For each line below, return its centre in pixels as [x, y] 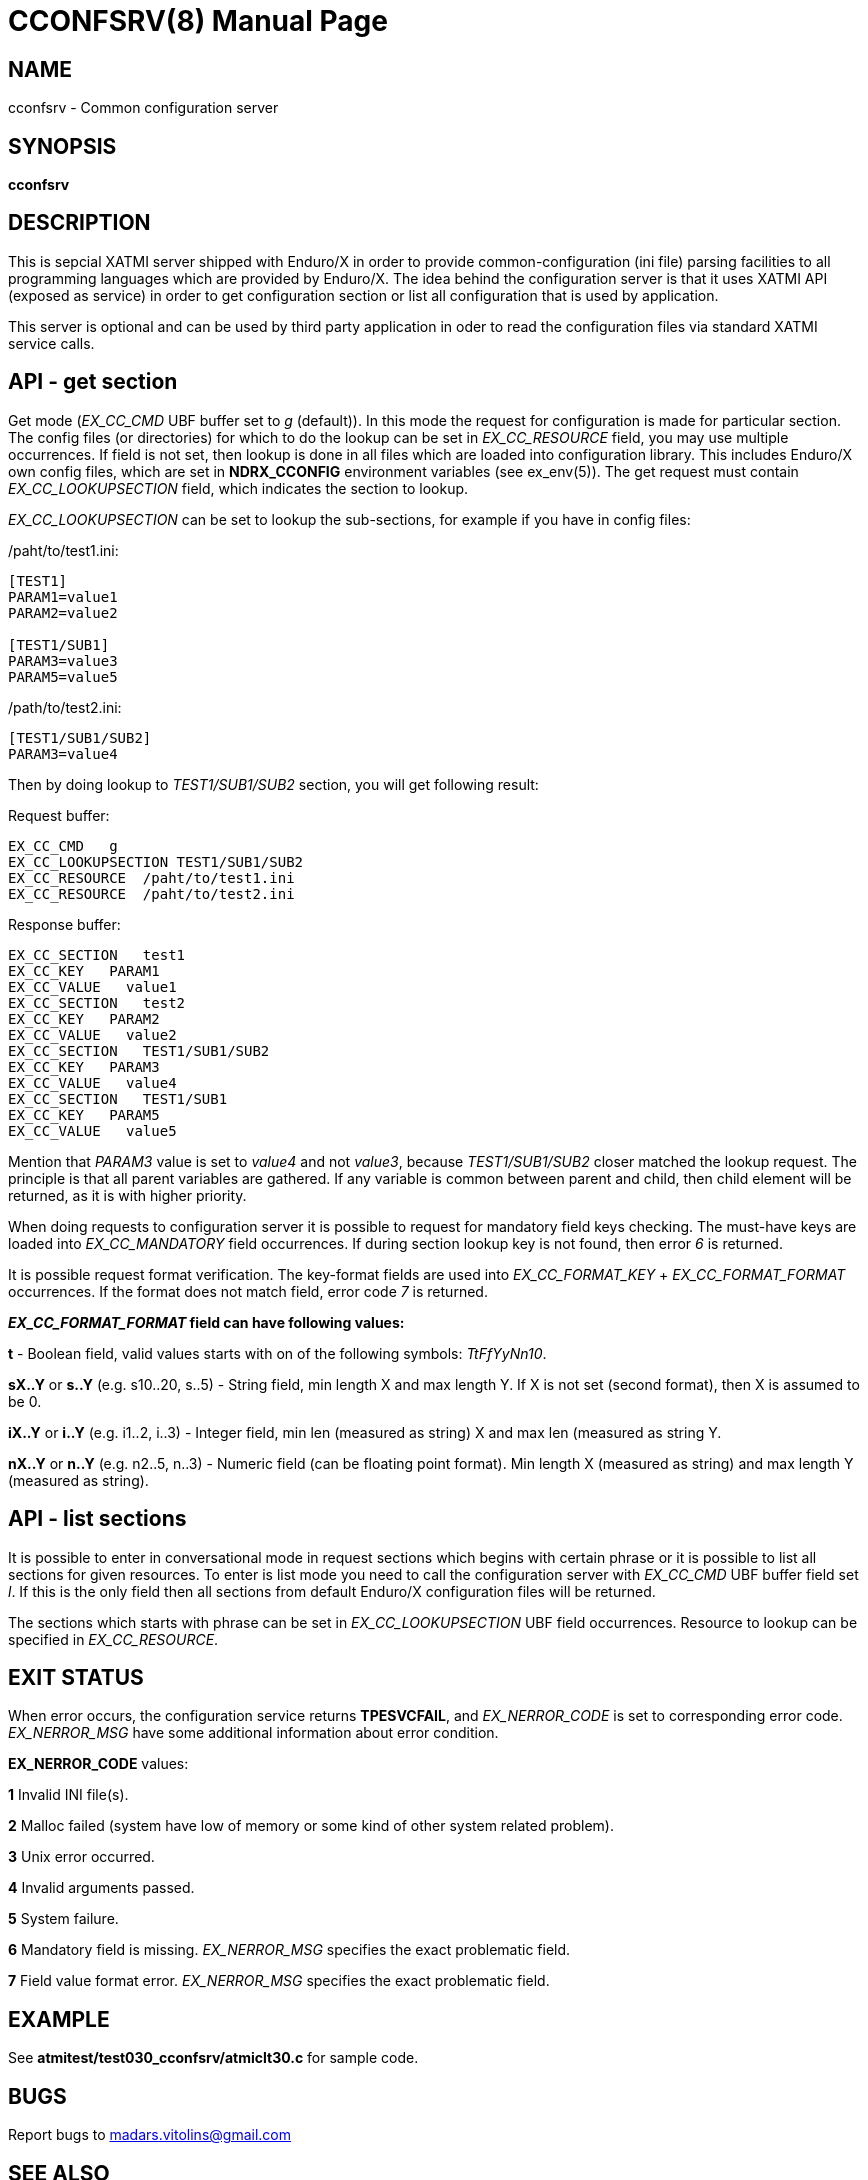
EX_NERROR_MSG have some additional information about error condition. [253, 1733]
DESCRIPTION [79, 223]
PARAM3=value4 [63, 753]
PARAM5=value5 [63, 676]
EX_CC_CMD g [63, 845]
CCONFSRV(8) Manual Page [198, 21]
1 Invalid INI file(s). [68, 1795]
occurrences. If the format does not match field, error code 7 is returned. [248, 1291]
